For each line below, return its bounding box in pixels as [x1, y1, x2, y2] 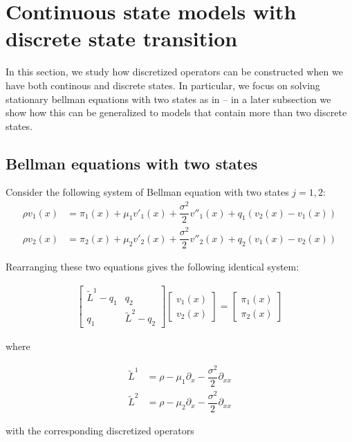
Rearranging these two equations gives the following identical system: [6, 259, 299, 274]
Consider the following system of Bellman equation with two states [6, 185, 289, 199]
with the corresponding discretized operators [6, 423, 194, 438]
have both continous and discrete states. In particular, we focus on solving [6, 77, 320, 92]
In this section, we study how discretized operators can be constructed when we [6, 64, 343, 79]
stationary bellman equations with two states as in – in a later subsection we [6, 91, 331, 106]
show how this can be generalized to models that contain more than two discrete [6, 105, 347, 120]
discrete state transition [6, 24, 238, 53]
